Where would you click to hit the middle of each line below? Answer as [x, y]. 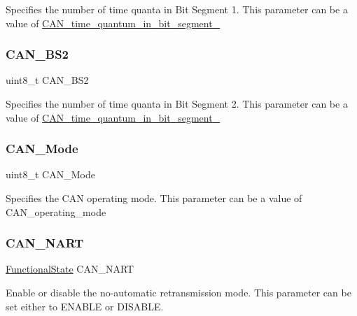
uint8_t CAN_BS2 [47, 80]
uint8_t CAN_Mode [50, 174]
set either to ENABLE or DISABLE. [85, 306]
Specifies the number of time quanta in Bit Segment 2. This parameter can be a [177, 103]
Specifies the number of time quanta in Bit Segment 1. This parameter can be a [177, 9]
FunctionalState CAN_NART [70, 269]
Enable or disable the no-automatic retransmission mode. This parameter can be [178, 292]
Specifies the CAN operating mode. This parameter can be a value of [154, 198]
